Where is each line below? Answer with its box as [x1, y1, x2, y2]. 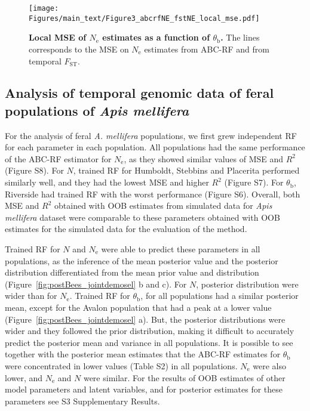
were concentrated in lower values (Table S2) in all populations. [5, 359, 238, 372]
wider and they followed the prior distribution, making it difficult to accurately [5, 325, 294, 337]
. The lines [220, 31, 260, 44]
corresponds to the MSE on [29, 42, 129, 55]
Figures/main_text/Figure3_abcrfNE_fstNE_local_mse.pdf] [29, 14, 260, 23]
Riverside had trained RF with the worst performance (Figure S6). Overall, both [5, 187, 300, 200]
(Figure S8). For [5, 164, 64, 177]
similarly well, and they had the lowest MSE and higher [5, 176, 209, 188]
